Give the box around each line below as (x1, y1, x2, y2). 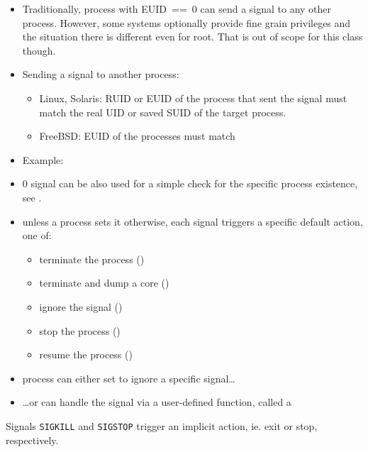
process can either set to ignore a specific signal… (22, 370, 235, 385)
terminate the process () (39, 251, 145, 266)
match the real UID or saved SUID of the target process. (39, 104, 286, 119)
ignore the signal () (39, 299, 123, 314)
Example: (22, 152, 64, 167)
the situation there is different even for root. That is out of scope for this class (22, 29, 363, 44)
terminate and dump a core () (39, 275, 169, 290)
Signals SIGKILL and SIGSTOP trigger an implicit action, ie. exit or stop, (6, 418, 318, 433)
